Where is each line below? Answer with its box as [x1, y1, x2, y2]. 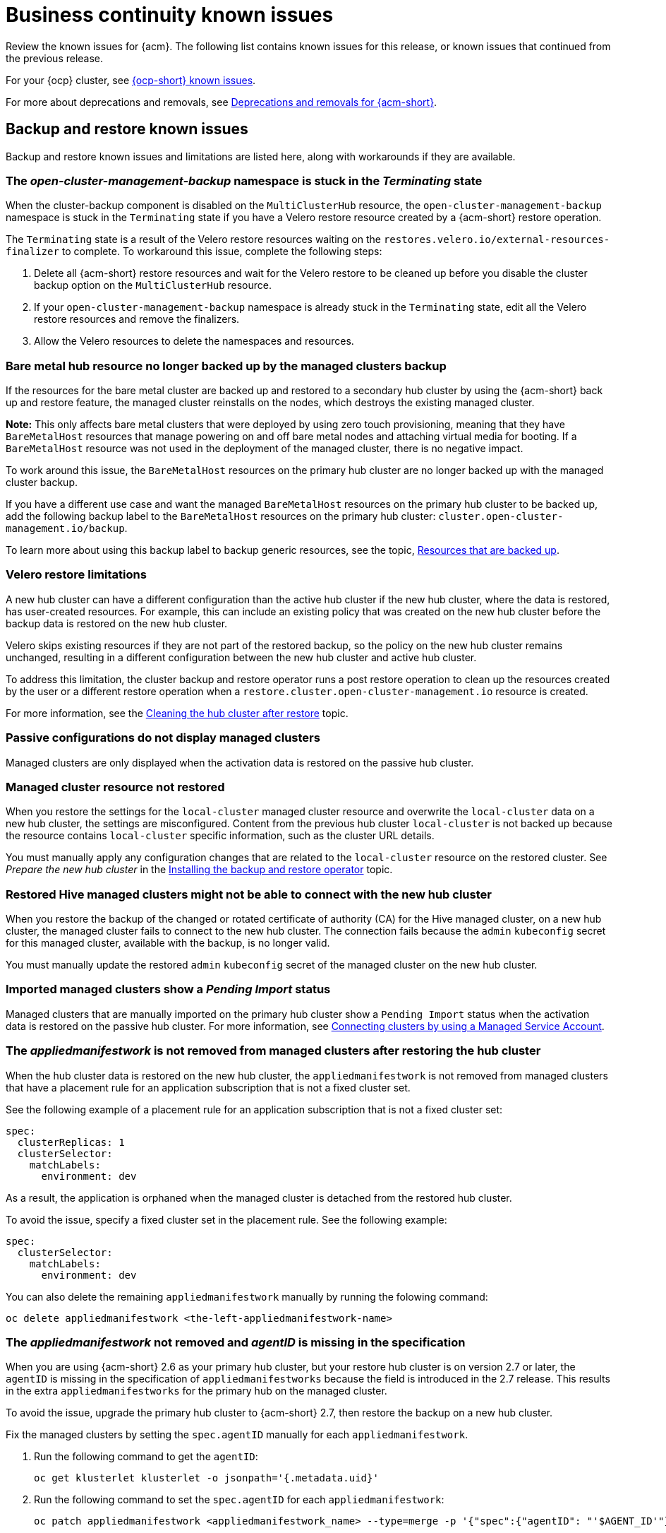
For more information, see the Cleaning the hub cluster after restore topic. [6, 706, 349, 719]
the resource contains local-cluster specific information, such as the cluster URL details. [6, 829, 435, 842]
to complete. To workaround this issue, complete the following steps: [61, 245, 382, 258]
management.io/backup [6, 523, 125, 535]
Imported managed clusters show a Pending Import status [6, 982, 331, 997]
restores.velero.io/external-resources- [383, 234, 610, 246]
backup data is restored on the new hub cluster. [6, 617, 228, 629]
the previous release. [6, 52, 104, 64]
